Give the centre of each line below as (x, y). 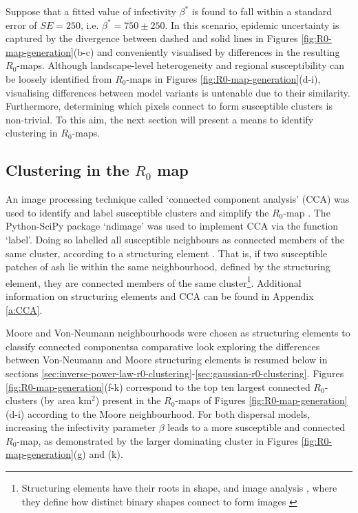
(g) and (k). (98, 454)
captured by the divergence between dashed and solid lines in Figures (152, 38)
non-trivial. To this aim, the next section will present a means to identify (160, 119)
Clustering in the (67, 170)
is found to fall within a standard (262, 11)
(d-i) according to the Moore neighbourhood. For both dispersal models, (158, 413)
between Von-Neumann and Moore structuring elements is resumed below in (167, 360)
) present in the (128, 400)
